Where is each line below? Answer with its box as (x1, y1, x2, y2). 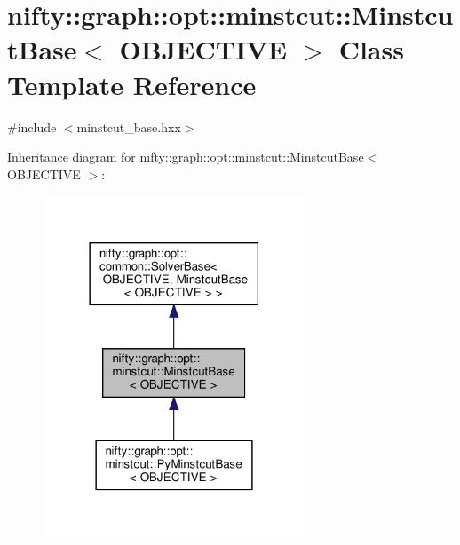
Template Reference (7, 66, 257, 102)
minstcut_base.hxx (76, 117, 181, 136)
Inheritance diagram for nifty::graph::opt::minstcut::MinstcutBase (7, 147, 364, 166)
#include (7, 117, 57, 136)
